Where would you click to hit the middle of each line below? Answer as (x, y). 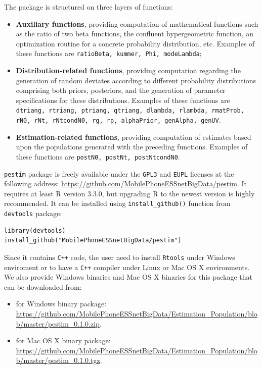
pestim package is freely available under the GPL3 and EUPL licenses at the (119, 173)
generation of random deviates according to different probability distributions (136, 80)
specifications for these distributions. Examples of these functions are (123, 100)
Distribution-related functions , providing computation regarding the (128, 70)
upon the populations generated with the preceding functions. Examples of (132, 147)
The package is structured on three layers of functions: (89, 7)
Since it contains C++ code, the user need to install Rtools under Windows (120, 257)
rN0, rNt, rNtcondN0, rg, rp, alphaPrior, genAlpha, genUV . (118, 120)
